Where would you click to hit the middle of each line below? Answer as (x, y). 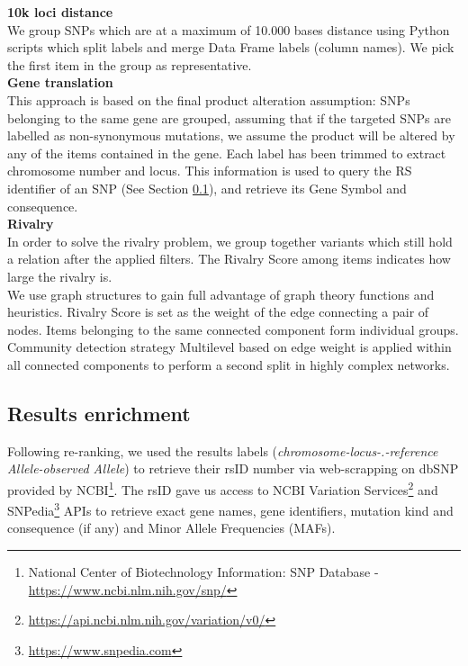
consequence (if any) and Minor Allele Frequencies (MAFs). (171, 528)
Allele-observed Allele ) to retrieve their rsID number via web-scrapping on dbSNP (233, 468)
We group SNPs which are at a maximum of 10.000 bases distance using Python (229, 29)
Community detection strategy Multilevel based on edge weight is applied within (229, 347)
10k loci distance (60, 12)
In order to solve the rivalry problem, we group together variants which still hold (230, 241)
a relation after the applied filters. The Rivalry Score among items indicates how (229, 259)
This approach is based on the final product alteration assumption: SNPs (209, 99)
